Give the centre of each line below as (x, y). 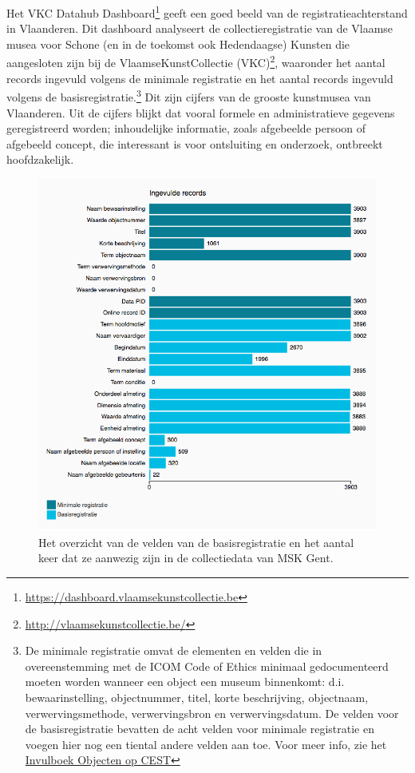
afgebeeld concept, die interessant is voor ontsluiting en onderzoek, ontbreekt (195, 143)
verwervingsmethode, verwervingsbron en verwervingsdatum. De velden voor (212, 713)
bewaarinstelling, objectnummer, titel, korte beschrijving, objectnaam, (197, 697)
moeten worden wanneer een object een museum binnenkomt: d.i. (185, 682)
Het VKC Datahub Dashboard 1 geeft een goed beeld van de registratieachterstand (207, 12)
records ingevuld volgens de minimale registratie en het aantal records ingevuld (200, 78)
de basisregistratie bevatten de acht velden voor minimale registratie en (200, 729)
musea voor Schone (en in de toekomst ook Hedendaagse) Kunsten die (178, 44)
